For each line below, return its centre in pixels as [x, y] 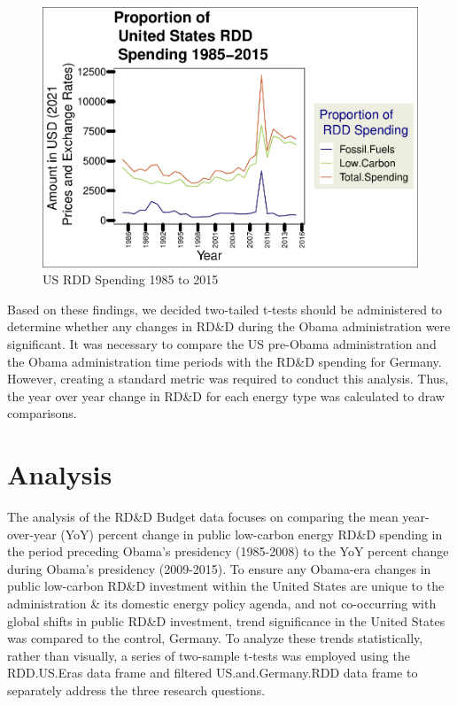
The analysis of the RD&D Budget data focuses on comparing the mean [203, 516]
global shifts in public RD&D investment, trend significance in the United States [226, 620]
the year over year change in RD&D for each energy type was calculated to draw [226, 395]
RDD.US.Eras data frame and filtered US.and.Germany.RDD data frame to [213, 673]
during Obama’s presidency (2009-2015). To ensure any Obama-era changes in [219, 568]
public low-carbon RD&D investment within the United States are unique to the [226, 586]
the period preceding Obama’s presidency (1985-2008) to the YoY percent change [228, 551]
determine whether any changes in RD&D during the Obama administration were [229, 326]
